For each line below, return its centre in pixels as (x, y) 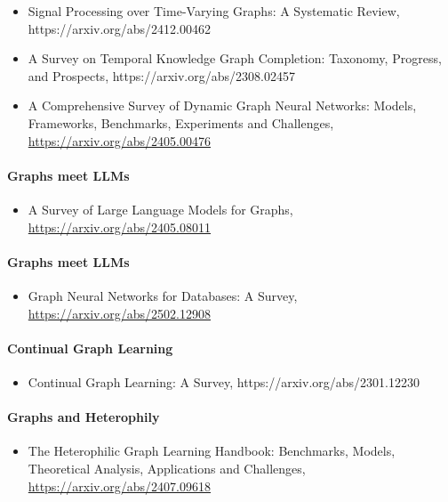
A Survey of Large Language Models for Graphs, (160, 209)
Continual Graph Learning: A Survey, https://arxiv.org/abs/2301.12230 (224, 381)
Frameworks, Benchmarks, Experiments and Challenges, (181, 122)
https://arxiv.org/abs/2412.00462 (120, 28)
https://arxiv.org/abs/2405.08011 (120, 227)
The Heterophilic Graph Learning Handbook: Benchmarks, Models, (212, 451)
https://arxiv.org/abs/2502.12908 (120, 313)
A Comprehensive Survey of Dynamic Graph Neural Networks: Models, (222, 105)
